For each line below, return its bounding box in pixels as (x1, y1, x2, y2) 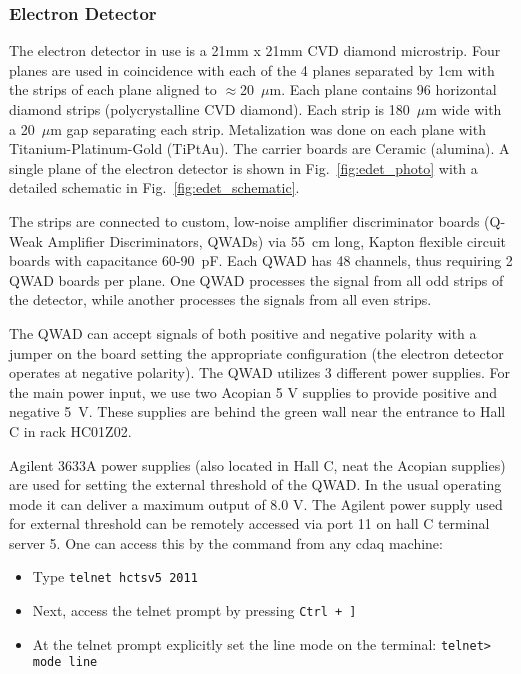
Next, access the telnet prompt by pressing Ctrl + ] (32, 600, 357, 621)
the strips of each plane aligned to (9, 79, 217, 100)
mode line (32, 655, 98, 670)
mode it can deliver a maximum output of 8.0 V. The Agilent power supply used (9, 493, 503, 514)
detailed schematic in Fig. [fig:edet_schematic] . (9, 177, 300, 198)
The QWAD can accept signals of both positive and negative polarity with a (9, 322, 477, 343)
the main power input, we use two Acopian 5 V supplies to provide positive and (9, 381, 498, 402)
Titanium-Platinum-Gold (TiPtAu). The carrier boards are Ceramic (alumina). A (9, 138, 510, 159)
